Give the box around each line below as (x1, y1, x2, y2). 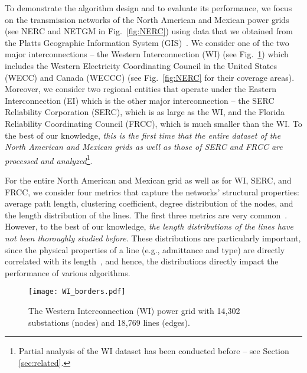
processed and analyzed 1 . (5, 152, 93, 166)
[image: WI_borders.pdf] (28, 287, 126, 296)
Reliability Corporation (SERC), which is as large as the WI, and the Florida (5, 106, 285, 118)
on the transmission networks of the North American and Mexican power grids (5, 13, 289, 25)
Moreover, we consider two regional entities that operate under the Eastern (5, 83, 276, 95)
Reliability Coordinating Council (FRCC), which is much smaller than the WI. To (5, 117, 302, 129)
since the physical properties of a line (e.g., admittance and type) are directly (5, 243, 285, 256)
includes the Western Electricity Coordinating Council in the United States (5, 59, 277, 71)
